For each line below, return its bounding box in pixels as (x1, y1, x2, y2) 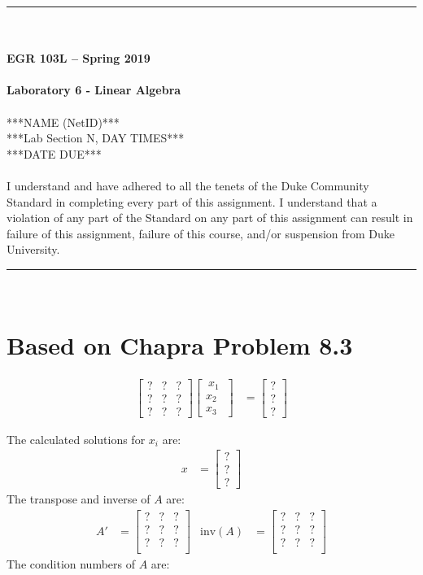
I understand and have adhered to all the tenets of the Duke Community (7, 176, 369, 194)
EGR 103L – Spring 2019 (7, 50, 150, 67)
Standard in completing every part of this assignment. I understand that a (7, 193, 377, 210)
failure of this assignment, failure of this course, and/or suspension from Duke (7, 224, 395, 242)
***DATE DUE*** (7, 145, 102, 162)
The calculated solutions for (7, 430, 146, 447)
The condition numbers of (7, 555, 136, 573)
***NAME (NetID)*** (7, 113, 120, 130)
